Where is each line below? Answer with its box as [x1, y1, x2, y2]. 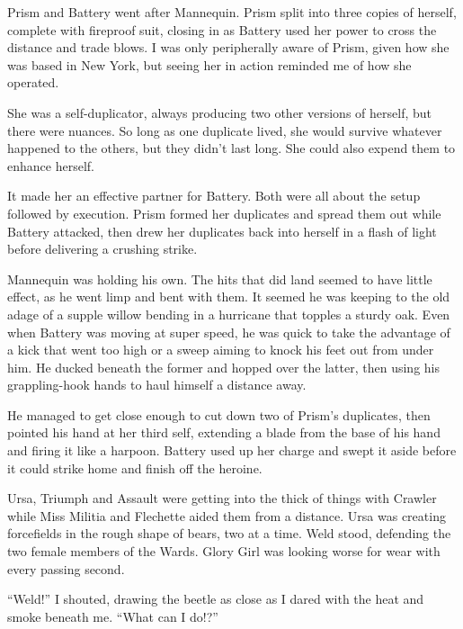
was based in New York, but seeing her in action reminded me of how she [7, 55, 412, 74]
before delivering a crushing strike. [7, 239, 198, 258]
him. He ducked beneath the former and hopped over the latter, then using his [7, 357, 440, 376]
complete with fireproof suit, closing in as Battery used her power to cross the [7, 20, 437, 39]
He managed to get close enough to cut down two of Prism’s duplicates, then [7, 405, 431, 424]
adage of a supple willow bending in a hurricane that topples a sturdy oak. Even [7, 304, 450, 323]
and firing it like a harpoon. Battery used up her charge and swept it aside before [7, 441, 457, 460]
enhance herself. [7, 156, 94, 175]
